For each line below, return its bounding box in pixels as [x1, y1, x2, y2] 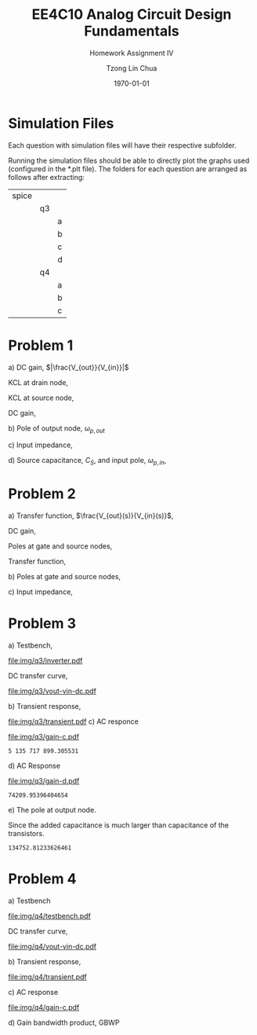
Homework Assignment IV [89, 48, 174, 57]
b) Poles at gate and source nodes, [8, 572, 121, 582]
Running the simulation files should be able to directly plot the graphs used [8, 156, 250, 165]
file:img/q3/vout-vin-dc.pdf [8, 686, 96, 696]
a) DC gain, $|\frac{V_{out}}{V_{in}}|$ [8, 362, 129, 372]
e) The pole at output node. [8, 806, 96, 815]
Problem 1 [8, 336, 74, 354]
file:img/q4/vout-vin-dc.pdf [8, 941, 97, 952]
